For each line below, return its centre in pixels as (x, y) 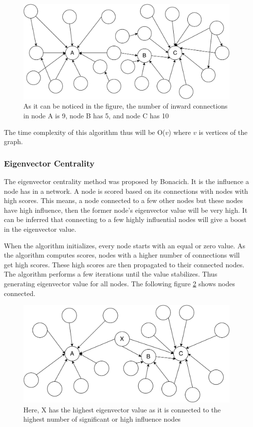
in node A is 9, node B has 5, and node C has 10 (96, 116)
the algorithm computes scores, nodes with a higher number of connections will (122, 255)
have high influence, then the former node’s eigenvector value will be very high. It (126, 210)
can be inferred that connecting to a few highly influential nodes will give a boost (125, 219)
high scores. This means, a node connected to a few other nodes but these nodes (124, 200)
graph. (13, 141)
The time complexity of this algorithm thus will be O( (85, 132)
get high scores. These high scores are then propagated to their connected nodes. (124, 264)
